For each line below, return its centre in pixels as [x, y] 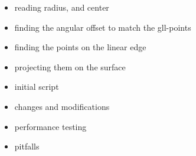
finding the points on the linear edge [80, 47]
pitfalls [27, 146]
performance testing [50, 126]
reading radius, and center [62, 7]
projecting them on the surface [70, 66]
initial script [37, 87]
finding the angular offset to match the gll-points [103, 27]
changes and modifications [62, 106]
